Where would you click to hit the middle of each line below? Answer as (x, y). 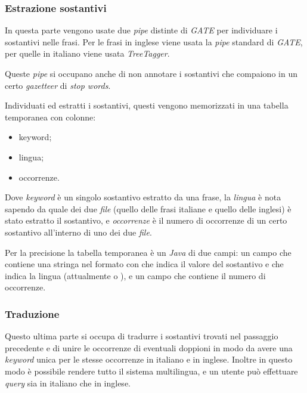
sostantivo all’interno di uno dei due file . (78, 232)
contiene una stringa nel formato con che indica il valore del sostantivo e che (144, 264)
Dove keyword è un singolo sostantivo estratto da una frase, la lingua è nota (143, 197)
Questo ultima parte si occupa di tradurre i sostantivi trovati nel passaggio (142, 336)
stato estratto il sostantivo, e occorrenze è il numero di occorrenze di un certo (146, 220)
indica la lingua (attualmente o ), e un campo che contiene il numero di (135, 275)
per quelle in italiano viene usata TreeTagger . (87, 53)
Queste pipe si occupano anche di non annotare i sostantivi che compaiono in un (151, 73)
